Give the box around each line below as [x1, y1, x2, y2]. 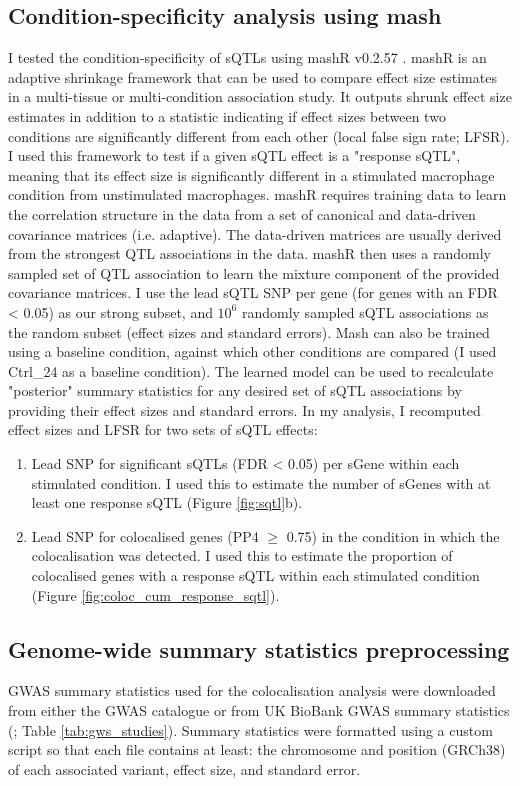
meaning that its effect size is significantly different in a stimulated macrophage [8, 164, 495, 185]
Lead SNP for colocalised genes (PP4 [31, 525, 259, 546]
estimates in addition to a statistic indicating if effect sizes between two [8, 105, 446, 126]
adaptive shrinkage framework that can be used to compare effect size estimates [8, 66, 497, 87]
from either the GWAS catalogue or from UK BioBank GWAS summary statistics [8, 700, 510, 721]
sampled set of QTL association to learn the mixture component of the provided [8, 262, 500, 283]
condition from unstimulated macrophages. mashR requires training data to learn [8, 184, 507, 205]
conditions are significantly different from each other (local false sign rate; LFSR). [8, 125, 510, 146]
